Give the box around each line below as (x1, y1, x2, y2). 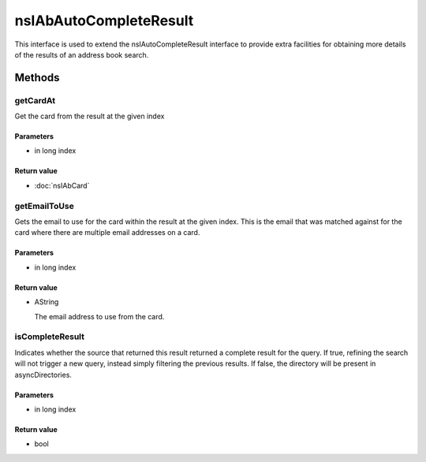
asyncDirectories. (14, 370, 73, 379)
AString (34, 297, 59, 307)
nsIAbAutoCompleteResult (14, 12, 194, 29)
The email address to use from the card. (34, 311, 165, 321)
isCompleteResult (14, 331, 85, 342)
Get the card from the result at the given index (14, 111, 165, 121)
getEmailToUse (14, 200, 74, 211)
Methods (14, 71, 60, 84)
